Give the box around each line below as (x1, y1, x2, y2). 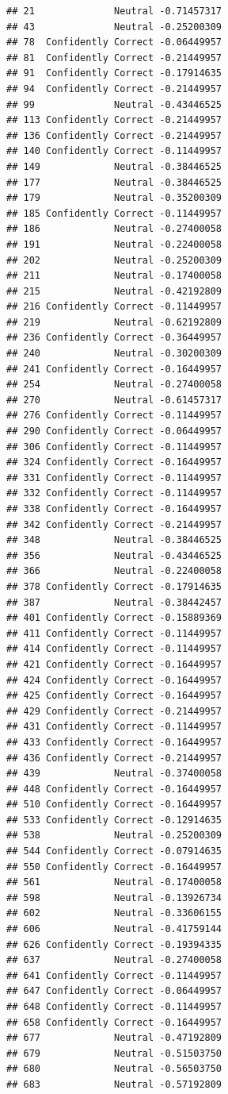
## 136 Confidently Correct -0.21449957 (6, 129, 222, 141)
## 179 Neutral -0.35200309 (6, 192, 222, 204)
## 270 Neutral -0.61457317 (6, 394, 222, 406)
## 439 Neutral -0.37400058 (6, 768, 222, 780)
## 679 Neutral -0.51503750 (6, 1047, 222, 1059)
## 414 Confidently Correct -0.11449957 (6, 643, 222, 655)
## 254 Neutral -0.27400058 (6, 379, 222, 391)
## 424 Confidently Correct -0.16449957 (6, 674, 222, 686)
